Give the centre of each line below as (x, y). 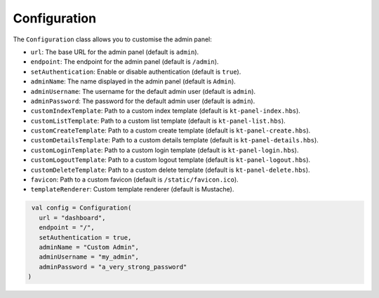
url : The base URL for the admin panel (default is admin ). (115, 52)
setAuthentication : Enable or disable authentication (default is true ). (136, 72)
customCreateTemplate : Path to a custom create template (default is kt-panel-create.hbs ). (171, 130)
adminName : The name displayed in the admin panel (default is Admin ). (133, 81)
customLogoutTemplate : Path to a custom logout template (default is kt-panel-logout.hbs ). (171, 160)
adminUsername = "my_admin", (89, 257)
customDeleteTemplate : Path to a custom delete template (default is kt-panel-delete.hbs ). (170, 170)
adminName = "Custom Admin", (89, 247)
